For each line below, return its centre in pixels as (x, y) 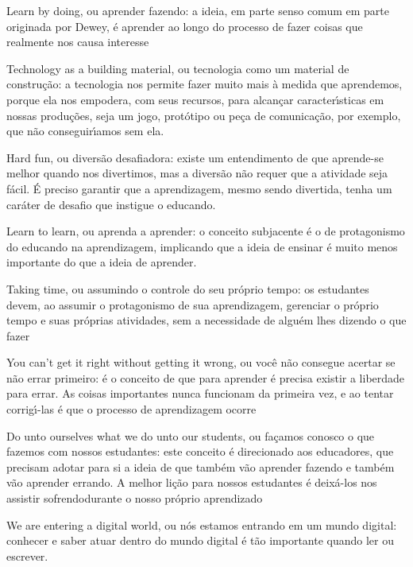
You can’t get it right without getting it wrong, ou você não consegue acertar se (201, 362)
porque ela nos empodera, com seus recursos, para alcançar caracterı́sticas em (195, 99)
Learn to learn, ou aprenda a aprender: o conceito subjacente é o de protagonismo (206, 231)
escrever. (27, 555)
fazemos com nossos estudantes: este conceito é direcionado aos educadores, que (200, 451)
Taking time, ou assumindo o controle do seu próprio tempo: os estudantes (188, 288)
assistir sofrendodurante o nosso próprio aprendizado (135, 498)
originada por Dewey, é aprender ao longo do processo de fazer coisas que (185, 26)
